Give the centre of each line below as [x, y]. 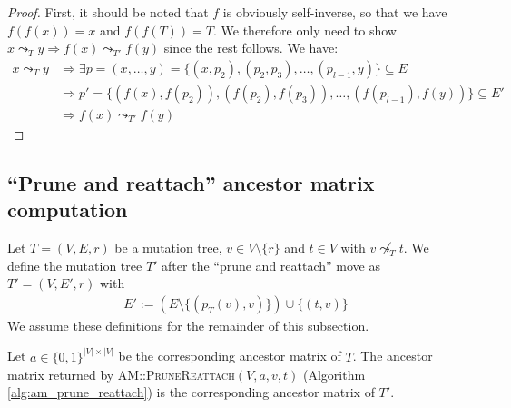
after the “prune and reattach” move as [271, 265]
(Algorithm [334, 374]
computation [68, 209]
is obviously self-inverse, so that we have [335, 12]
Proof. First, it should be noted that [108, 12]
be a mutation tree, [168, 248]
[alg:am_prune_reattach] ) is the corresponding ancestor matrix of [191, 392]
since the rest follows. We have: [251, 48]
